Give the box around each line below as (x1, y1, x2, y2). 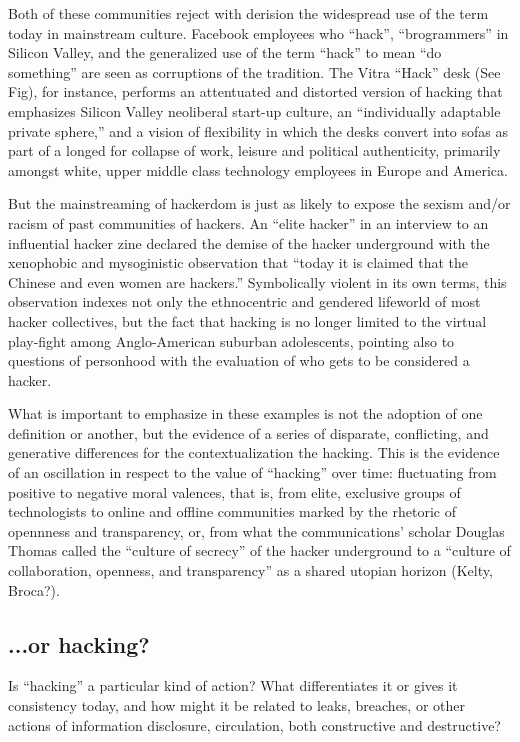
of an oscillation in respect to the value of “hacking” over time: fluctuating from (8, 462, 497, 483)
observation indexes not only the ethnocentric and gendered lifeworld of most (8, 291, 481, 312)
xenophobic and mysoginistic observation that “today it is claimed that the (8, 252, 469, 273)
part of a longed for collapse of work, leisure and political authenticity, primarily (8, 140, 501, 161)
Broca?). (8, 579, 60, 600)
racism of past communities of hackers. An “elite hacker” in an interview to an (8, 212, 489, 233)
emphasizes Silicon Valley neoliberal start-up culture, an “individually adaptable (8, 100, 501, 121)
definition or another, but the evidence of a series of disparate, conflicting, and (8, 422, 489, 443)
